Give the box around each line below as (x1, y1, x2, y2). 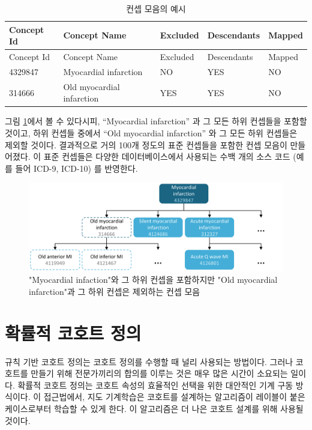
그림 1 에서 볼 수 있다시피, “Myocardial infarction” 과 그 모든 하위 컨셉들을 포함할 (5, 115, 307, 127)
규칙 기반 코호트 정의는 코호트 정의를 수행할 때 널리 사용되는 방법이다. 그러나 (5, 355, 293, 368)
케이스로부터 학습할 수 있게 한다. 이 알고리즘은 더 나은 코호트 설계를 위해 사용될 (5, 402, 304, 415)
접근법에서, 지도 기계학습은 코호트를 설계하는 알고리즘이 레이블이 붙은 (43, 390, 305, 403)
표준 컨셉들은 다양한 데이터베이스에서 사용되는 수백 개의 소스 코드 (43, 150, 290, 163)
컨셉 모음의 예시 (126, 2, 186, 14)
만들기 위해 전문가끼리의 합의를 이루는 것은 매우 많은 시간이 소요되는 (31, 367, 288, 380)
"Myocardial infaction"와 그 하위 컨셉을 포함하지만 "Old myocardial (29, 273, 278, 286)
